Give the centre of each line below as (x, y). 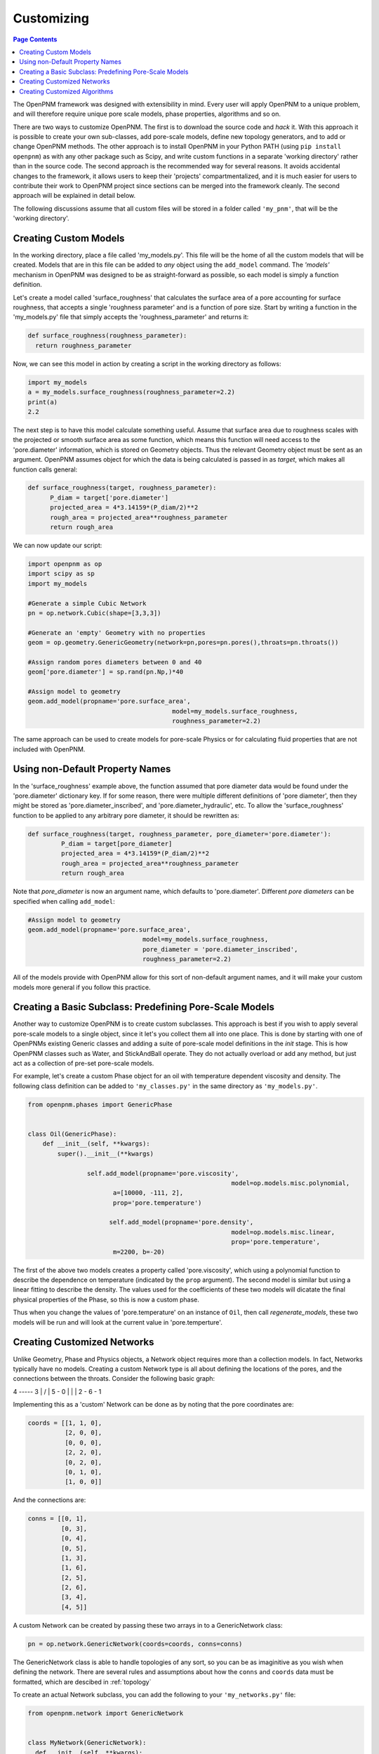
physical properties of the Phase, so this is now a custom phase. (106, 1299)
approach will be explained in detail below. (74, 196)
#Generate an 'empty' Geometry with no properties (117, 632)
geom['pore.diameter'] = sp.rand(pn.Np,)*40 (106, 672)
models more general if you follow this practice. (82, 987)
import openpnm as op (65, 564)
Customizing (51, 18)
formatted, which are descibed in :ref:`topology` (82, 1682)
